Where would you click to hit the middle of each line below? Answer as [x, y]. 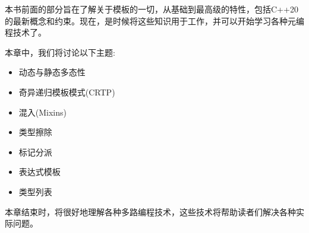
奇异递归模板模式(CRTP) [67, 92]
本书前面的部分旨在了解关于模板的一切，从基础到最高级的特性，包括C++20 [152, 9]
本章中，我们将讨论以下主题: [60, 52]
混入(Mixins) [43, 112]
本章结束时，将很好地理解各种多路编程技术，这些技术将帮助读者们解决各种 [150, 211]
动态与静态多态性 [52, 72]
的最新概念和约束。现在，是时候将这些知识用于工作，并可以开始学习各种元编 [154, 20]
